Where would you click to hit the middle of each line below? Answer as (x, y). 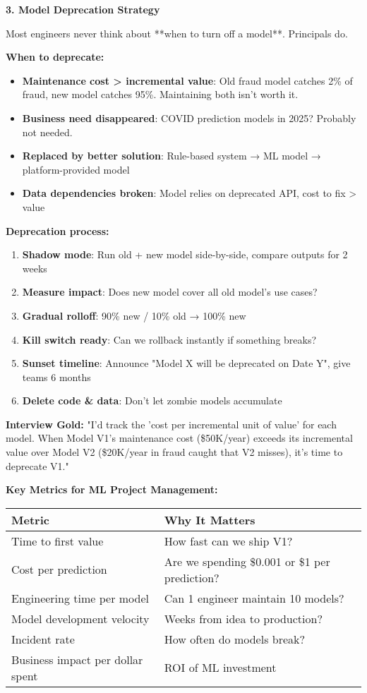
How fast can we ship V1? (228, 541)
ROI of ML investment (220, 668)
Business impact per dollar (77, 659)
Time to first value (58, 541)
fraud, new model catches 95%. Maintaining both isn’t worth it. (160, 94)
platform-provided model (76, 169)
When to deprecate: (55, 57)
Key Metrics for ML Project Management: (112, 489)
